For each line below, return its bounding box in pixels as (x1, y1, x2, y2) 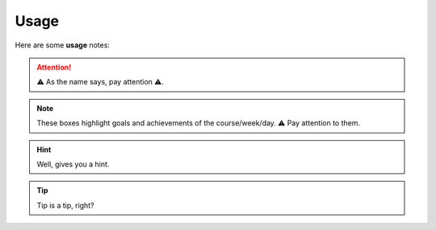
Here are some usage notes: (15, 40, 111, 50)
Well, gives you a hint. (36, 159, 110, 169)
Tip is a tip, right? (36, 200, 94, 210)
